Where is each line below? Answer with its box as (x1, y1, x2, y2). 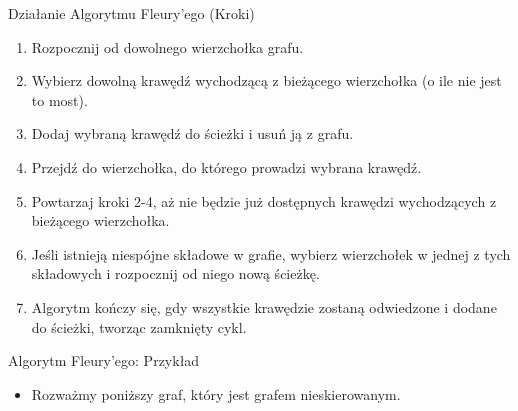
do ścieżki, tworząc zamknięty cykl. (31, 316, 247, 337)
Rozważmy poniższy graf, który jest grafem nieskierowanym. (31, 383, 401, 404)
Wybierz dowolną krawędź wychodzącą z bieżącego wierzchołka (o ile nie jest (31, 70, 502, 91)
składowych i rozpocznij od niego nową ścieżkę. (31, 263, 320, 284)
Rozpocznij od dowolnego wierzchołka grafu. (31, 36, 304, 57)
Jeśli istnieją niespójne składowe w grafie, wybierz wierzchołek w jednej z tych (31, 243, 511, 264)
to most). (31, 89, 88, 110)
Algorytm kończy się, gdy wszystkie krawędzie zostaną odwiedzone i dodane (31, 296, 497, 317)
